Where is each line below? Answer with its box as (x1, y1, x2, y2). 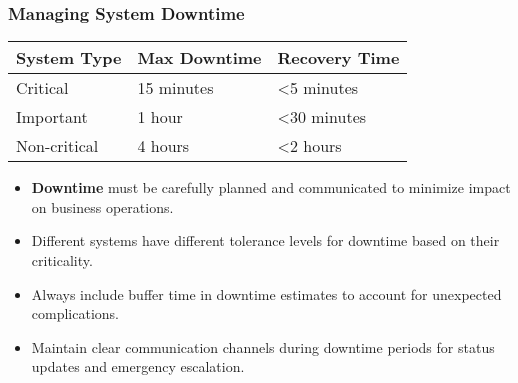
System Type (16, 46, 122, 70)
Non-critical (16, 134, 99, 158)
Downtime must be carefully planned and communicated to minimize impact (31, 177, 511, 198)
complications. (31, 303, 119, 324)
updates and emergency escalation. (31, 356, 245, 377)
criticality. (31, 250, 93, 270)
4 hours (137, 134, 190, 158)
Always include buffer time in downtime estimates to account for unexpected (31, 283, 502, 304)
